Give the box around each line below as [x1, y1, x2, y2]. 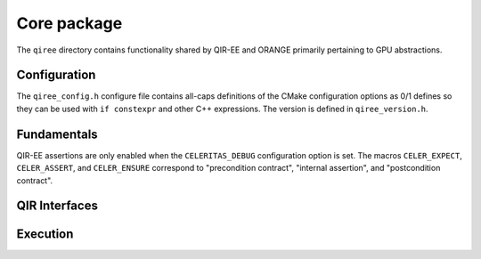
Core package [16, 13, 123, 33]
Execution [16, 227, 74, 242]
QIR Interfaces [16, 198, 98, 214]
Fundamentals [16, 126, 98, 142]
